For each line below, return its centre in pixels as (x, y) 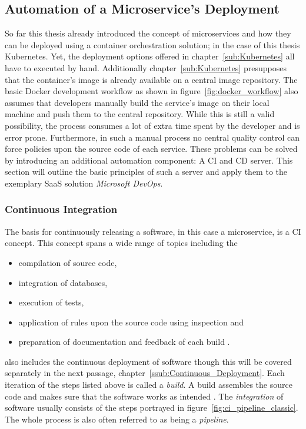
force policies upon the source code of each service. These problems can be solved (151, 149)
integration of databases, (63, 282)
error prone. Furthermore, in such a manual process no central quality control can (152, 137)
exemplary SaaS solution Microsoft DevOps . (84, 183)
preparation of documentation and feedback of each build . (124, 342)
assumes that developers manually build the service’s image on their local (137, 102)
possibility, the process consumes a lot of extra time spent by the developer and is (152, 125)
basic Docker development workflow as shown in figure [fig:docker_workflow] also (152, 91)
